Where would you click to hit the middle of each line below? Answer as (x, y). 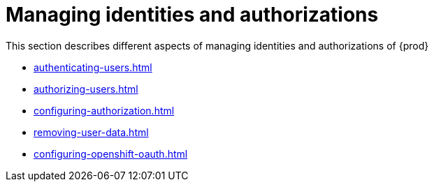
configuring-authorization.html (104, 110)
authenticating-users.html (93, 67)
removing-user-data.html (91, 132)
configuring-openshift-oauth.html (111, 154)
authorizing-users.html (86, 89)
